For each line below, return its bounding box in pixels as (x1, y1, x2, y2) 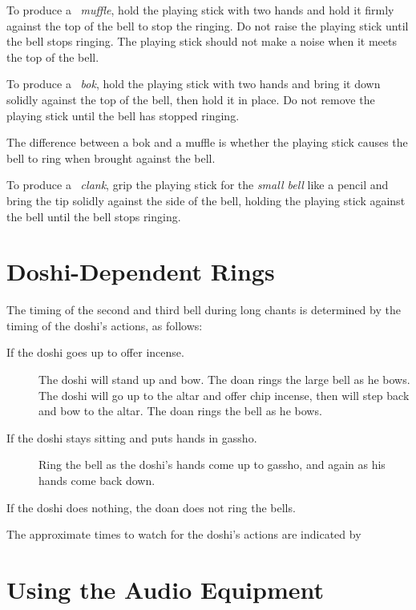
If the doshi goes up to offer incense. (6, 344, 184, 361)
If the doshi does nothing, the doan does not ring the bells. (6, 499, 296, 515)
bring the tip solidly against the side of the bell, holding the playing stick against (6, 192, 406, 208)
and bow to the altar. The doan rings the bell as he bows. (38, 402, 322, 419)
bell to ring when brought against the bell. (6, 149, 216, 166)
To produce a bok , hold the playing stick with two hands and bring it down (6, 75, 381, 92)
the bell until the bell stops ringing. (6, 208, 181, 224)
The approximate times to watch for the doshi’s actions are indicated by (6, 526, 361, 543)
